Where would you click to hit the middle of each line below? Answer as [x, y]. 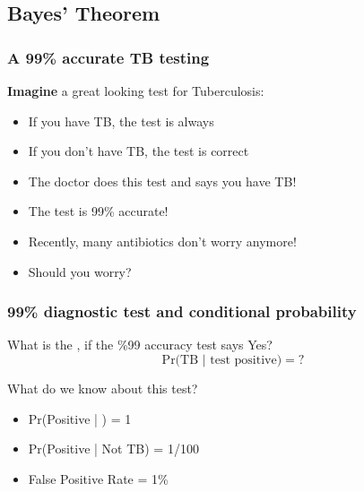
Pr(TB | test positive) [222, 360]
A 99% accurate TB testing [108, 57]
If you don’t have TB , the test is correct [139, 151]
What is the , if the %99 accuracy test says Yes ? [140, 345]
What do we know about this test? [103, 388]
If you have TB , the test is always [121, 121]
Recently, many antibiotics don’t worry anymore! [162, 241]
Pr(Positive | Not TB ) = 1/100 [113, 449]
